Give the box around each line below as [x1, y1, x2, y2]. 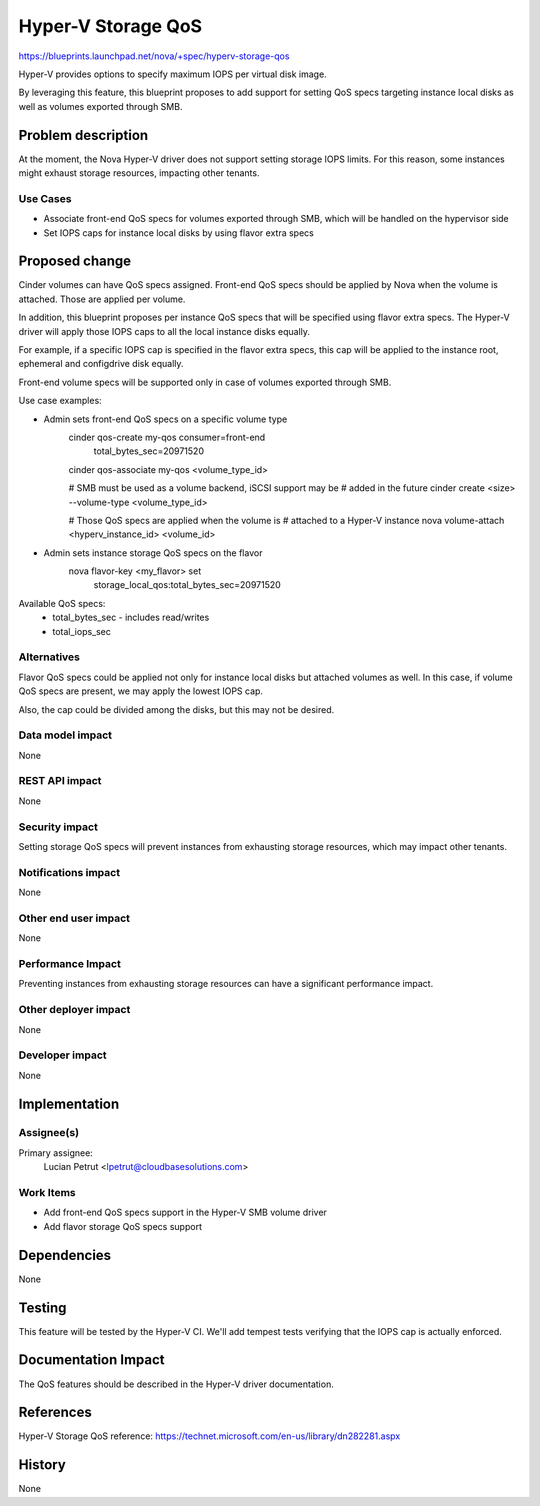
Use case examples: [18, 395, 102, 407]
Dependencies [18, 1246, 112, 1264]
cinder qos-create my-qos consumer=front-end [68, 431, 266, 443]
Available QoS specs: [18, 597, 106, 609]
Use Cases [18, 191, 72, 205]
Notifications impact [18, 865, 120, 879]
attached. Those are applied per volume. [18, 293, 186, 305]
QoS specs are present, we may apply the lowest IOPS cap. [18, 685, 264, 697]
